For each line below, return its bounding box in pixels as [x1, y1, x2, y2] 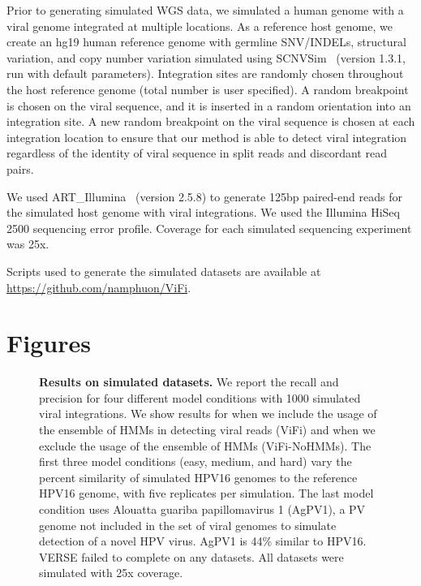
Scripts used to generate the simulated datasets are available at [6, 262, 321, 279]
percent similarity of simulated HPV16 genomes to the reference [39, 468, 358, 485]
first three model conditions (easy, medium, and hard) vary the [39, 453, 352, 470]
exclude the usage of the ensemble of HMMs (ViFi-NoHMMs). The [39, 437, 372, 454]
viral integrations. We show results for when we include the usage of [39, 405, 377, 422]
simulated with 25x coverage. [39, 564, 183, 581]
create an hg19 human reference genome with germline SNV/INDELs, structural [6, 33, 406, 50]
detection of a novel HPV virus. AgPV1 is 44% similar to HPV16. [39, 532, 367, 549]
